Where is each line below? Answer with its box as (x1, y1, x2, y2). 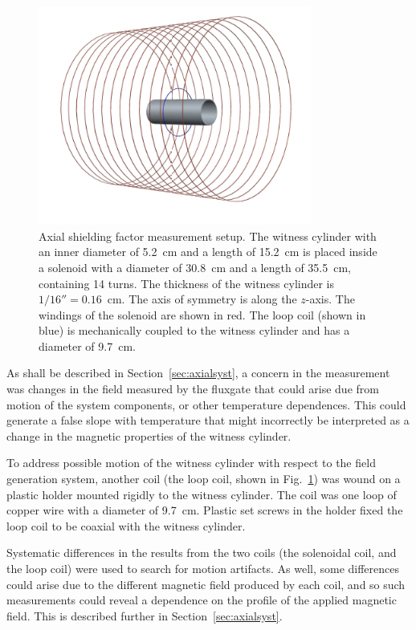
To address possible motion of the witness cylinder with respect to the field (6, 454, 376, 471)
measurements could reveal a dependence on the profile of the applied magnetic (6, 591, 397, 608)
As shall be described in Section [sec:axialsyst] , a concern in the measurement (6, 364, 390, 381)
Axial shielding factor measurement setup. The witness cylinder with (39, 227, 377, 244)
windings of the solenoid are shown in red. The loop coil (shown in (39, 306, 366, 323)
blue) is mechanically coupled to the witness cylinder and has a (39, 322, 350, 339)
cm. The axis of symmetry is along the (107, 291, 297, 307)
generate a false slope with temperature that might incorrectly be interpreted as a (6, 412, 410, 429)
